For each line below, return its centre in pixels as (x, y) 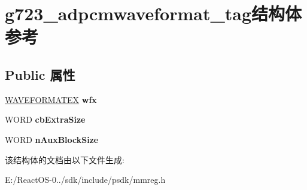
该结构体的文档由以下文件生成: (65, 159)
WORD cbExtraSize (45, 119)
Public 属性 (40, 74)
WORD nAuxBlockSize (52, 139)
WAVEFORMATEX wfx (51, 99)
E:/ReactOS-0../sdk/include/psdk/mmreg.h (85, 180)
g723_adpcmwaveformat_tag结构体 (153, 13)
